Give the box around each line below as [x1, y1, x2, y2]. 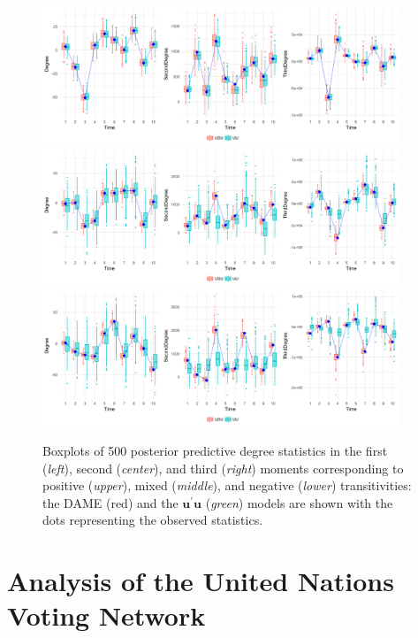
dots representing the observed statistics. [42, 511, 263, 529]
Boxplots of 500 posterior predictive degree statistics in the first [42, 441, 388, 459]
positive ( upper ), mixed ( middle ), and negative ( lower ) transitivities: [42, 476, 412, 495]
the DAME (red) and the [42, 493, 179, 511]
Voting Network [7, 597, 206, 634]
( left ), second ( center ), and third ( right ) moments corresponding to [42, 458, 404, 477]
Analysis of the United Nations [7, 563, 394, 599]
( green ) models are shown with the [205, 493, 393, 511]
